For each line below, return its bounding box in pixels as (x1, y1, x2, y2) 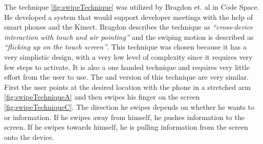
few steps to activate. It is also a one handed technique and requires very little (4, 61, 250, 72)
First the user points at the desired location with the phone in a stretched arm (4, 81, 251, 92)
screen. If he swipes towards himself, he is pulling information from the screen (4, 122, 248, 132)
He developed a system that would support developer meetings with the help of (4, 11, 253, 22)
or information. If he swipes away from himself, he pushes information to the (4, 111, 245, 122)
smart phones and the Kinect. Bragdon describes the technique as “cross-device (4, 21, 253, 32)
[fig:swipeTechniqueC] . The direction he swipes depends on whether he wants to (4, 101, 254, 112)
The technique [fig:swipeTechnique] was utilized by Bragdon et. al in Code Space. (4, 2, 259, 12)
